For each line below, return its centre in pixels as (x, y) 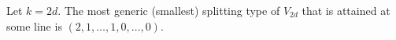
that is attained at (346, 10)
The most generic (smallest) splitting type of (172, 10)
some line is (34, 25)
